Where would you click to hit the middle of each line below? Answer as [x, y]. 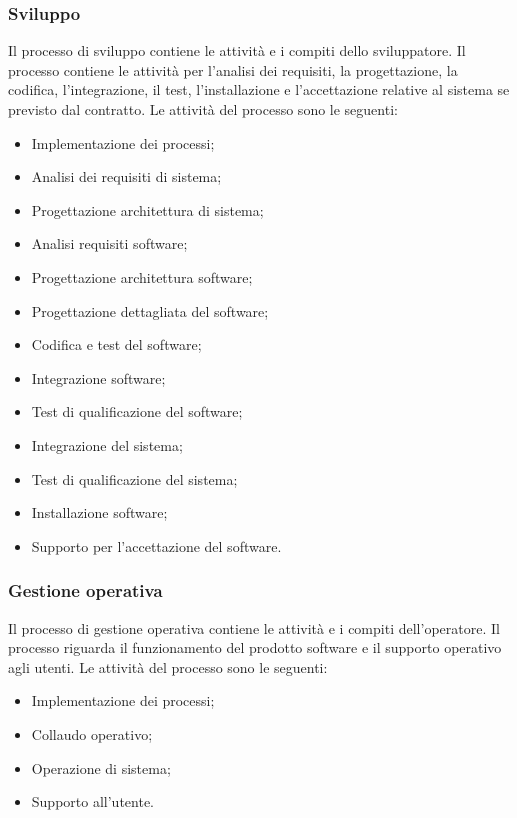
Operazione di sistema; [101, 767]
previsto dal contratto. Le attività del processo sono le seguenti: [203, 109]
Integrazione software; [98, 377]
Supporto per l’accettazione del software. [156, 545]
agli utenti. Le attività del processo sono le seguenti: [168, 666]
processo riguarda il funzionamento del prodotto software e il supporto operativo [255, 647]
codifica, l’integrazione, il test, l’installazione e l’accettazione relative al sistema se [259, 89]
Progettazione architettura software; [142, 276]
